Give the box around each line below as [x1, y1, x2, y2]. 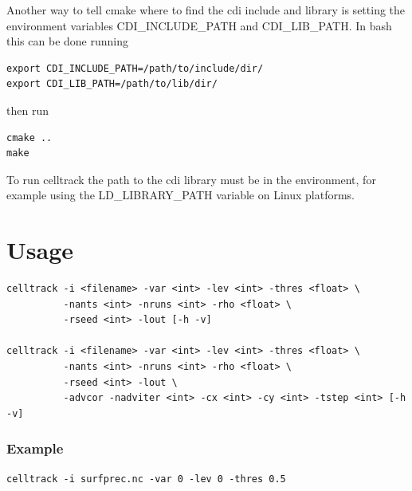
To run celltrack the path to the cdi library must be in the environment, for [6, 171, 376, 187]
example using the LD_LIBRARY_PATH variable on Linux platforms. [6, 187, 355, 203]
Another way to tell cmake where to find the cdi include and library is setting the [6, 2, 406, 18]
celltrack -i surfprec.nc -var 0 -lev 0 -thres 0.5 [6, 473, 286, 485]
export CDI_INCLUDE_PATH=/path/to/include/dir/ [6, 62, 264, 74]
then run [6, 101, 49, 118]
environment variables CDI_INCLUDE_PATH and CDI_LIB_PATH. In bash [6, 17, 392, 33]
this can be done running [6, 33, 128, 49]
